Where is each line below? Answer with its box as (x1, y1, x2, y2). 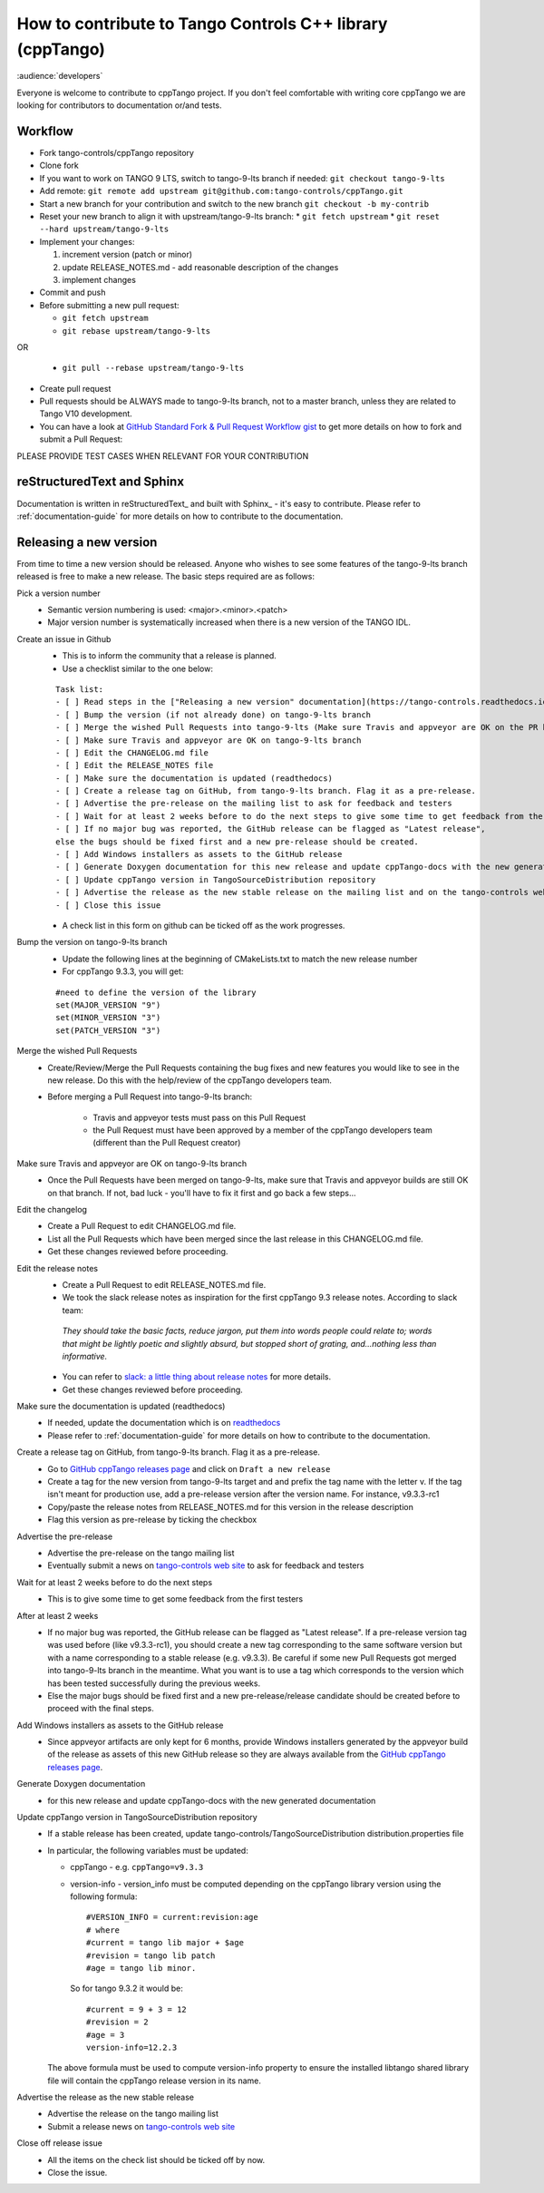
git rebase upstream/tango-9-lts (62, 326, 211, 336)
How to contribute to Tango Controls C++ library (16, 14, 388, 34)
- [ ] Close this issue (55, 900, 161, 911)
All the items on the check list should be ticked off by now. (47, 2154, 266, 2165)
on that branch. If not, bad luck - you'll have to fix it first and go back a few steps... (47, 1187, 356, 1198)
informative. (62, 1350, 108, 1361)
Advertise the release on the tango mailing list (47, 2109, 219, 2120)
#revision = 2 (86, 2017, 149, 2027)
